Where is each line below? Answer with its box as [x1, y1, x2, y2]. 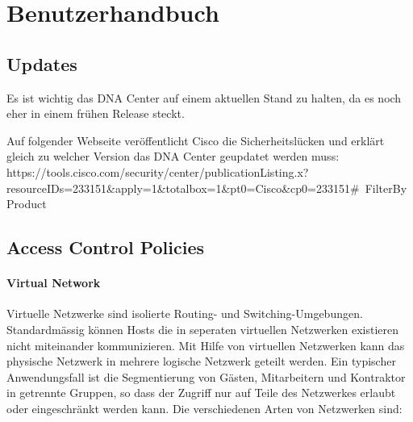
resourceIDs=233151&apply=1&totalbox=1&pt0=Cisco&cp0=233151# [6, 179, 360, 196]
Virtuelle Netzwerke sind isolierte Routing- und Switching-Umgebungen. [6, 305, 363, 322]
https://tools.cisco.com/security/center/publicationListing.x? [6, 163, 309, 180]
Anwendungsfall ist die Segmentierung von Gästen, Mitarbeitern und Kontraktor [6, 368, 406, 385]
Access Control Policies [6, 235, 204, 260]
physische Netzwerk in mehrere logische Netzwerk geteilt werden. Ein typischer [6, 353, 396, 370]
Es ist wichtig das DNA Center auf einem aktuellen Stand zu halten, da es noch [6, 89, 402, 106]
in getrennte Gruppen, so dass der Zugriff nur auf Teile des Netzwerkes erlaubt [6, 384, 396, 401]
